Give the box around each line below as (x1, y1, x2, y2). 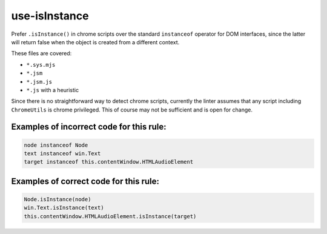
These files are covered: (11, 50, 72, 57)
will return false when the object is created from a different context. (11, 38, 180, 45)
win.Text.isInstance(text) (24, 204, 104, 212)
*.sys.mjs (26, 61, 56, 68)
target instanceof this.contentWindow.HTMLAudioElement (24, 158, 194, 165)
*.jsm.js (26, 78, 53, 85)
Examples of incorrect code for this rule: (11, 122, 167, 132)
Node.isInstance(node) (24, 196, 91, 203)
